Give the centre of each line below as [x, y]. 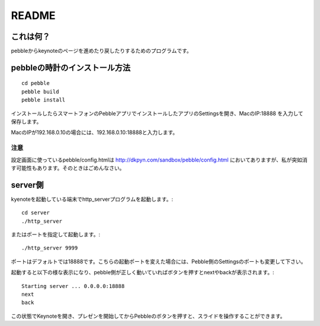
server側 [27, 185]
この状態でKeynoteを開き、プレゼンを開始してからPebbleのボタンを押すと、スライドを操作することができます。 [148, 316]
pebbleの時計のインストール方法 [71, 67]
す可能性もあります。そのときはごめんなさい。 [68, 168]
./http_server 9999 [50, 248]
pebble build [40, 91]
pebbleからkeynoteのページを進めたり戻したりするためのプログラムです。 [101, 51]
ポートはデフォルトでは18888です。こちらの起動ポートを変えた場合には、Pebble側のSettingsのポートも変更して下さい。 [159, 261]
